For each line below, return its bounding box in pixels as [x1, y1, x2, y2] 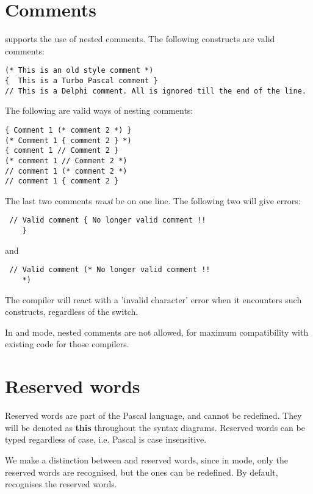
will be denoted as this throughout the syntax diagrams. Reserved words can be [5, 421, 305, 433]
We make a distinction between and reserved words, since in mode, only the [5, 453, 288, 466]
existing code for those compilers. [5, 337, 129, 350]
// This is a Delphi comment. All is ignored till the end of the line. [5, 86, 306, 95]
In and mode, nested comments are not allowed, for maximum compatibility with [5, 325, 309, 338]
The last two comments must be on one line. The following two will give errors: [5, 194, 301, 207]
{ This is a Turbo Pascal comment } [5, 76, 158, 85]
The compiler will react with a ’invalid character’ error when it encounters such [5, 293, 302, 306]
